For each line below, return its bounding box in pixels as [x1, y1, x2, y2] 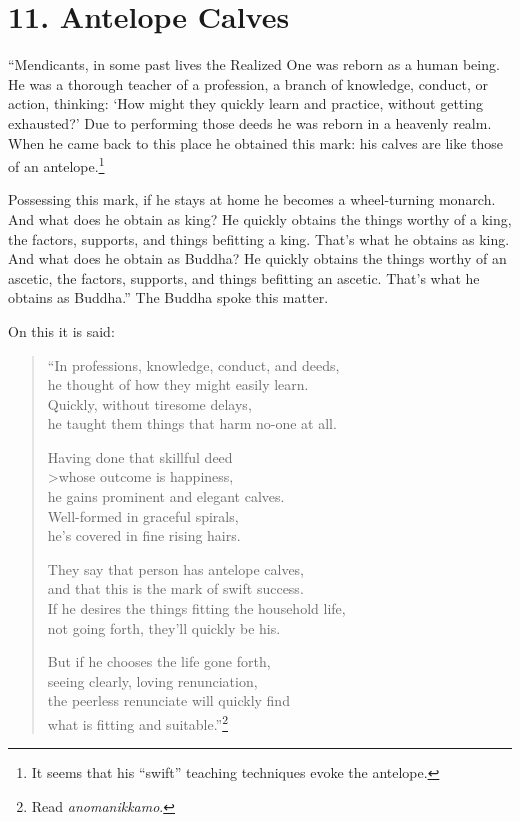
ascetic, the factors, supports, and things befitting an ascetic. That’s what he [8, 267, 480, 288]
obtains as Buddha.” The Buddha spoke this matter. [8, 287, 329, 308]
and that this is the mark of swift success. [47, 578, 304, 599]
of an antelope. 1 [8, 153, 105, 176]
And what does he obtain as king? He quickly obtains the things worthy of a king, [8, 208, 512, 229]
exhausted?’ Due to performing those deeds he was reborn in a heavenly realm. [8, 112, 492, 133]
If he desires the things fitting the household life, [47, 598, 346, 619]
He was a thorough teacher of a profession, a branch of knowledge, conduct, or [8, 73, 488, 94]
